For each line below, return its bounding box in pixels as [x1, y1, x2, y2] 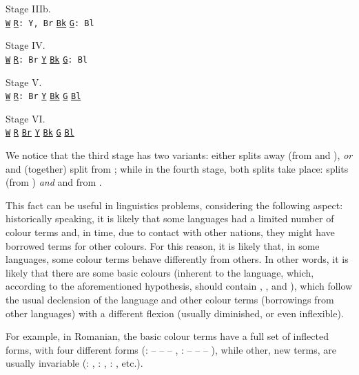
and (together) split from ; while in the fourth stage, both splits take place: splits [6, 161, 349, 175]
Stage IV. [6, 38, 45, 52]
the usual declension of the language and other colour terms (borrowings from [6, 292, 334, 306]
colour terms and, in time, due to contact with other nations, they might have [6, 224, 335, 239]
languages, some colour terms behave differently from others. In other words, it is [6, 252, 349, 266]
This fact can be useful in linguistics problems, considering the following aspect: [6, 197, 343, 212]
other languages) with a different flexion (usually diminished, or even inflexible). [6, 306, 344, 320]
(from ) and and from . [6, 175, 102, 189]
